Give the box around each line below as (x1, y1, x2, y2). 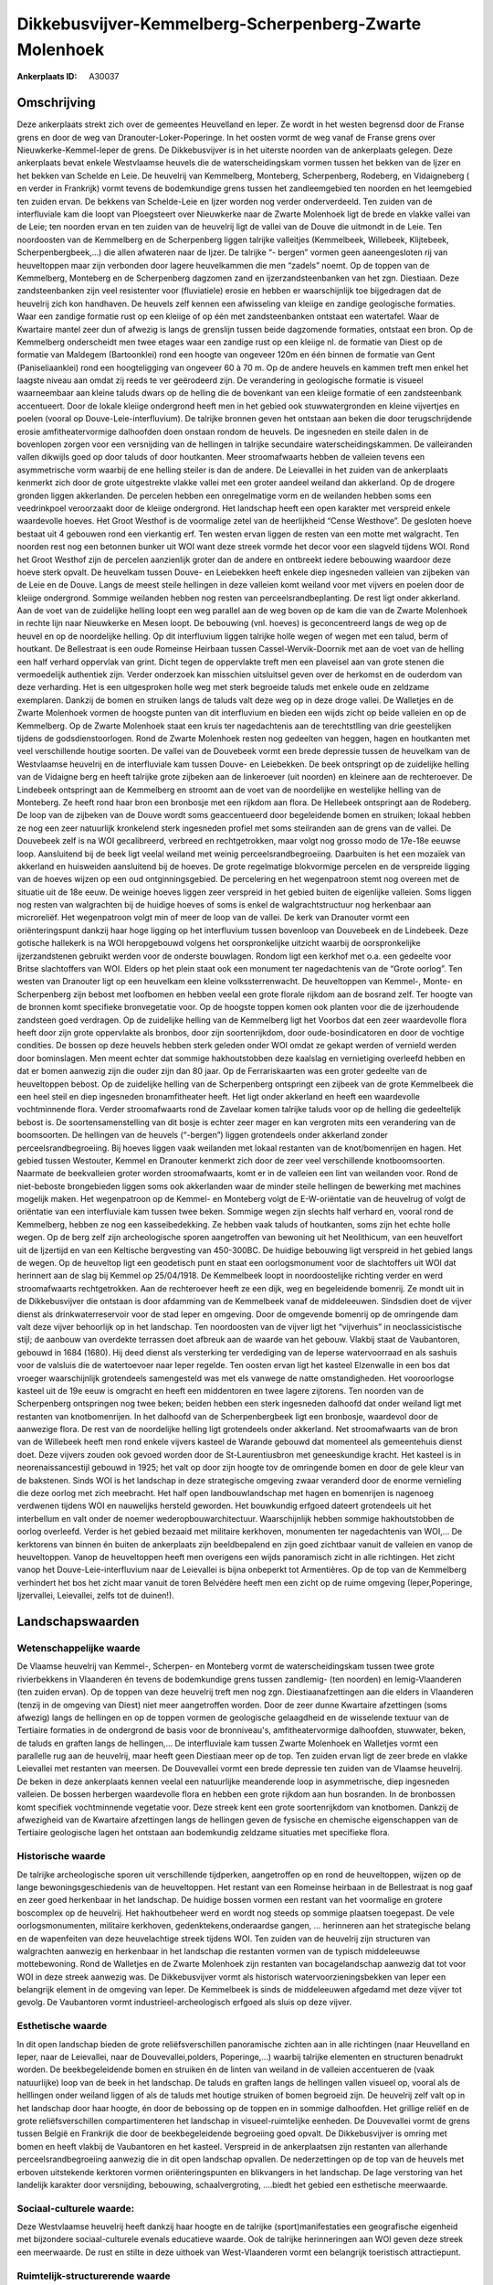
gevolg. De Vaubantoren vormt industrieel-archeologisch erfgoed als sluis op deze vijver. (16, 1997, 351, 2008)
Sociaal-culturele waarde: (16, 2202, 135, 2215)
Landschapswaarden (16, 1613, 140, 1629)
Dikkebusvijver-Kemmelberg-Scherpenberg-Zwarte (16, 14, 422, 34)
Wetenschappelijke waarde (16, 1642, 141, 1654)
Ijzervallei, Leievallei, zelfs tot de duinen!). (16, 1590, 175, 1601)
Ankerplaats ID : (16, 71, 78, 82)
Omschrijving (16, 95, 96, 111)
